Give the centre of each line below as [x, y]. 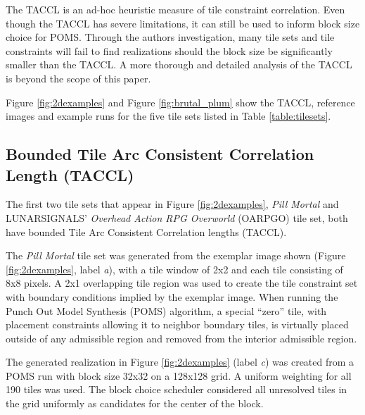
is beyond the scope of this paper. [78, 78]
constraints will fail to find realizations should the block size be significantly [169, 50]
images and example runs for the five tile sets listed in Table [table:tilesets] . [168, 116]
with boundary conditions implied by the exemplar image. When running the [172, 296]
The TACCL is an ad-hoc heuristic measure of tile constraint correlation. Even [175, 9]
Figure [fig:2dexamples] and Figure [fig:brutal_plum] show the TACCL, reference [180, 102]
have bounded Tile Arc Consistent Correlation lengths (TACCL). [146, 231]
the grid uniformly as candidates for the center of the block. [135, 403]
